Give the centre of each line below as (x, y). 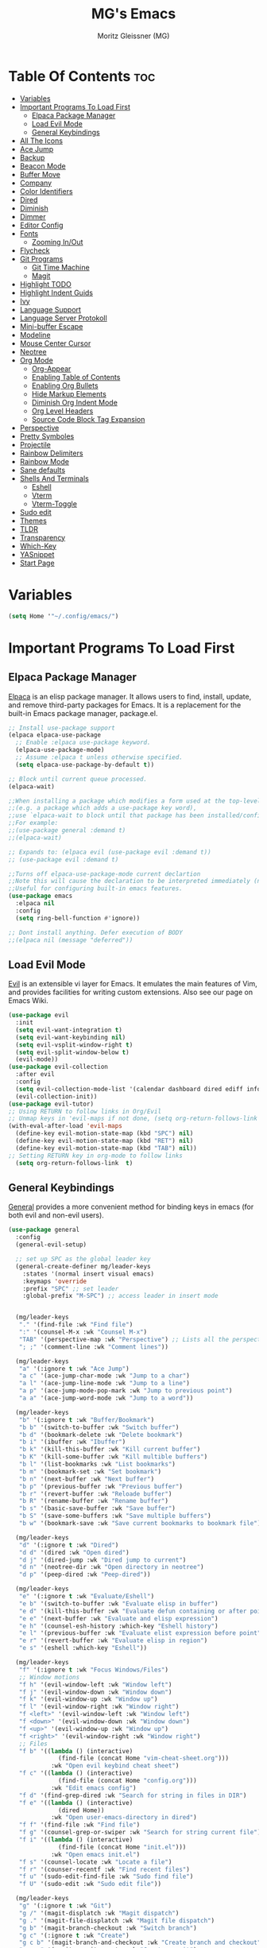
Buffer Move (40, 174)
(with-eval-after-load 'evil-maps (66, 1126)
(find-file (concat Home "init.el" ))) (122, 1847)
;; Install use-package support (62, 728)
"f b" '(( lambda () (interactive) (76, 1751)
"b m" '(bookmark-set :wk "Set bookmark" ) (90, 1471)
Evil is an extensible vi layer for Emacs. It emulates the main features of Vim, (133, 984)
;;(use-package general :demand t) (67, 831)
